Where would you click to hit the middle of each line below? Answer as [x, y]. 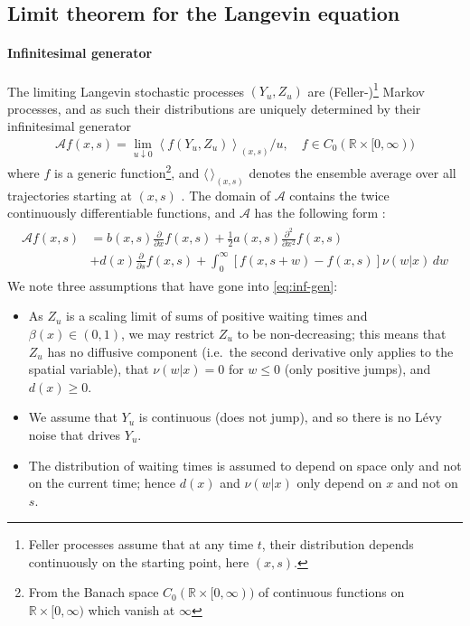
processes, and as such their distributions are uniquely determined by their [214, 108]
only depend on [339, 483]
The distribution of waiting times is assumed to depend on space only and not [245, 465]
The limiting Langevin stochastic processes [126, 91]
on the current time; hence [102, 483]
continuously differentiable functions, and [122, 213]
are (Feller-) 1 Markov [366, 89]
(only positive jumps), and [357, 369]
